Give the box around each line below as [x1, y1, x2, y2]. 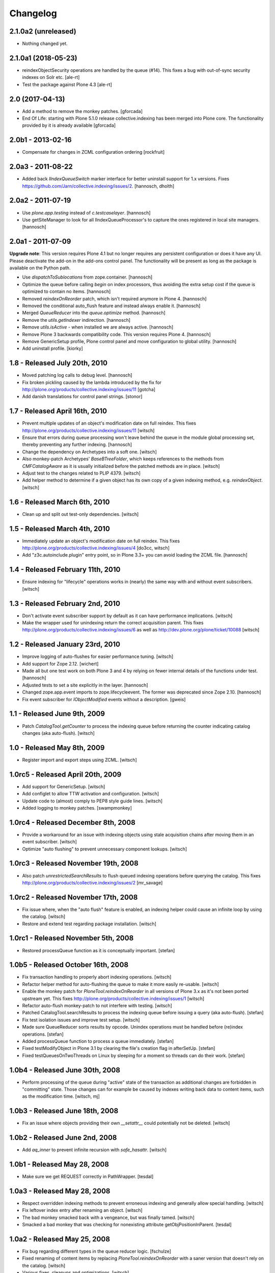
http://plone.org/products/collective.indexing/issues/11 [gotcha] [22, 386, 155, 392]
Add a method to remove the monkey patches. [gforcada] [22, 108, 143, 114]
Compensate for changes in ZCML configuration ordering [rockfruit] [22, 149, 165, 155]
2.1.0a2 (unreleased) [9, 27, 76, 36]
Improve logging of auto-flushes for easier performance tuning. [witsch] [22, 653, 174, 659]
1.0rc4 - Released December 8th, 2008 [9, 818, 136, 827]
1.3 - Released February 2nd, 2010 [9, 599, 121, 608]
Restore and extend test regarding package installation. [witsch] [22, 921, 156, 927]
